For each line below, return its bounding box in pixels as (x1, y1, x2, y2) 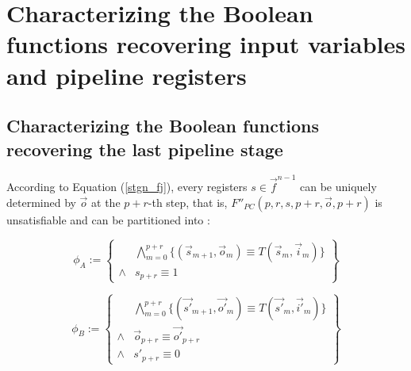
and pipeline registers (6, 59, 247, 91)
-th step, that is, (148, 193, 228, 210)
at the (91, 193, 121, 210)
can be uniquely (299, 178, 377, 195)
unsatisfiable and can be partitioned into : (6, 211, 210, 228)
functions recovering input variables (6, 28, 405, 60)
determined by (6, 193, 76, 210)
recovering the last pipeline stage (6, 136, 283, 161)
